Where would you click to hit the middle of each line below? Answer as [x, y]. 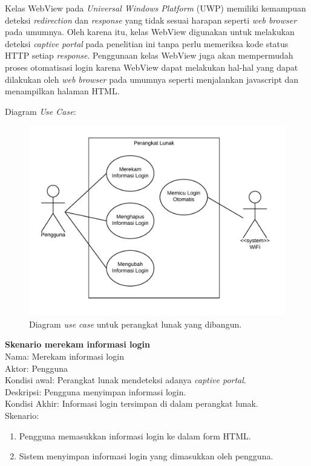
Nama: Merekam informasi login [64, 356]
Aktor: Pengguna [37, 368]
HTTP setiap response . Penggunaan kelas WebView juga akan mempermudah [149, 55]
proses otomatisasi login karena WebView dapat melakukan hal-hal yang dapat [152, 67]
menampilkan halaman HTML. [62, 91]
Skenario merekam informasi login [77, 344]
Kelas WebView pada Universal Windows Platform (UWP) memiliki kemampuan [155, 8]
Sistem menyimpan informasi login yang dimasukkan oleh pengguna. [146, 456]
